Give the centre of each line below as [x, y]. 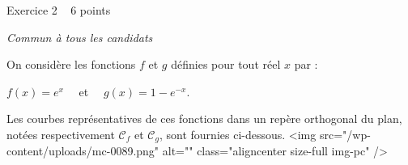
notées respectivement [61, 134]
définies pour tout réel [226, 64]
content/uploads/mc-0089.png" [83, 151]
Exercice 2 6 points [59, 10]
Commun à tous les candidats [80, 37]
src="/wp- [345, 134]
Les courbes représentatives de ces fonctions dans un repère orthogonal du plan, [204, 118]
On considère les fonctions [71, 64]
